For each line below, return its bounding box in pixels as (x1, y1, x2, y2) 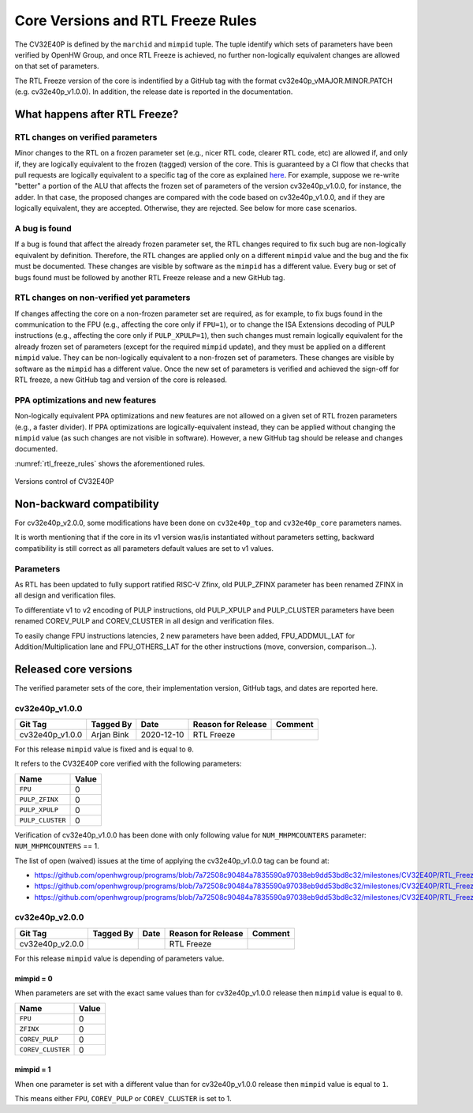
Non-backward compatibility (14, 497, 159, 511)
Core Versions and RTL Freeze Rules (14, 12, 257, 29)
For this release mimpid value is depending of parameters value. (14, 954, 225, 963)
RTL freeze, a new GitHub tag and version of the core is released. (14, 375, 228, 384)
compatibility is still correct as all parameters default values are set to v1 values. (14, 543, 274, 553)
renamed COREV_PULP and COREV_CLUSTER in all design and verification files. (14, 616, 274, 626)
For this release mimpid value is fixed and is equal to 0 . (14, 744, 195, 754)
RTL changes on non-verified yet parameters (14, 292, 191, 303)
